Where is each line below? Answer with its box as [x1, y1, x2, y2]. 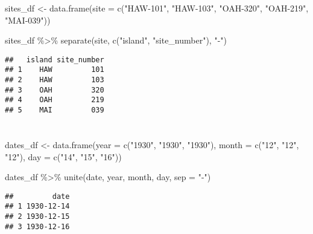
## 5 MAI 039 [5, 106, 104, 115]
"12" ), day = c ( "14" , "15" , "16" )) [5, 150, 122, 163]
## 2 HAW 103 [5, 76, 104, 85]
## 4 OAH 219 [5, 96, 104, 105]
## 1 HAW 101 [5, 65, 104, 74]
